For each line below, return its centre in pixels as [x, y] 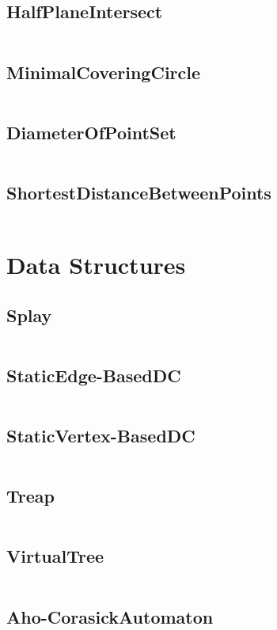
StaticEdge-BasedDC [94, 375]
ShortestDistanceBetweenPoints [139, 192]
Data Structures [96, 264]
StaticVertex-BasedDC [101, 435]
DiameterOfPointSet [91, 132]
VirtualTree [55, 556]
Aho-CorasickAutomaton [110, 616]
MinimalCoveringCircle [104, 72]
